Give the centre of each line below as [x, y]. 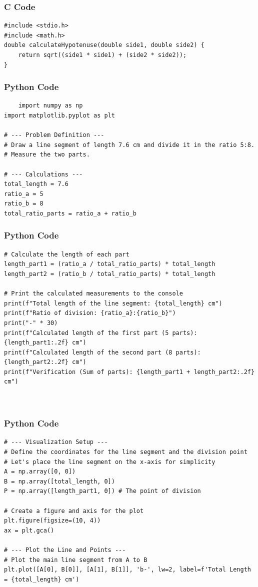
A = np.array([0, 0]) [40, 472]
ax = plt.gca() [29, 530]
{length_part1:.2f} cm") [45, 343]
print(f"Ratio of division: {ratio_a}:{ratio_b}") [90, 313]
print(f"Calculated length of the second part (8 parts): [102, 352]
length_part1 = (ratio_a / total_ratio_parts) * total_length [110, 264]
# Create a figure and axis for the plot [74, 511]
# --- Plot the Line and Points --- [65, 550]
